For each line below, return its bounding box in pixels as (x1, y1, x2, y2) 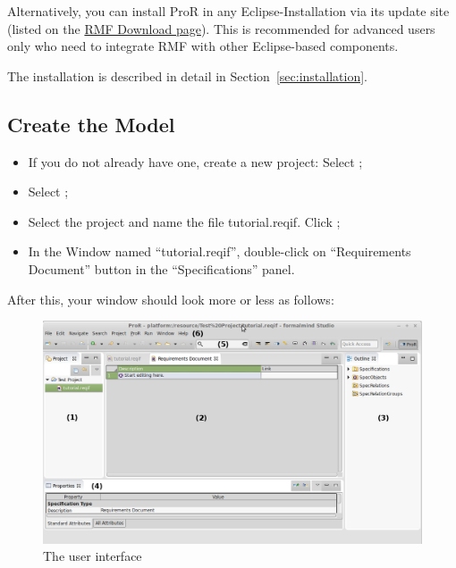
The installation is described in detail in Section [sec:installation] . (7, 66, 367, 85)
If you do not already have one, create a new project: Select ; (28, 152, 363, 171)
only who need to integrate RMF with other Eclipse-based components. (7, 37, 399, 55)
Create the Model (7, 110, 175, 138)
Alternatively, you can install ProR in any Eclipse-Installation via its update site (7, 2, 450, 20)
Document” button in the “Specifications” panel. (28, 259, 295, 278)
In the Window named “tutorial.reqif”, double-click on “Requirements (28, 242, 411, 261)
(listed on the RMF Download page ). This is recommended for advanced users (7, 19, 435, 38)
